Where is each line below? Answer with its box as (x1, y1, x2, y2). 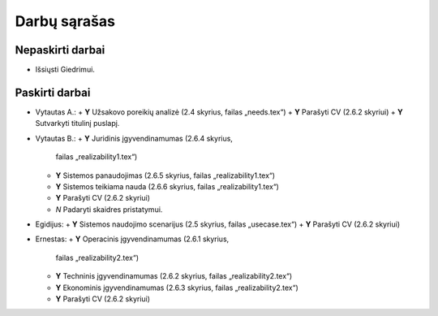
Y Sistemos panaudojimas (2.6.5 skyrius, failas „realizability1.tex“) (55, 171, 276, 180)
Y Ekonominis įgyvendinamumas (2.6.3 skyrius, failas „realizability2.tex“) (55, 283, 299, 292)
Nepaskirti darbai (15, 43, 105, 57)
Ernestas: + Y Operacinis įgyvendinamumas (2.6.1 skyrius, (35, 234, 230, 244)
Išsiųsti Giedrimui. (35, 65, 95, 75)
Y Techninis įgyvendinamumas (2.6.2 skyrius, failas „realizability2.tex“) (55, 271, 293, 281)
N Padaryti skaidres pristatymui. (55, 204, 163, 214)
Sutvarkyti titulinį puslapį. (35, 119, 120, 128)
